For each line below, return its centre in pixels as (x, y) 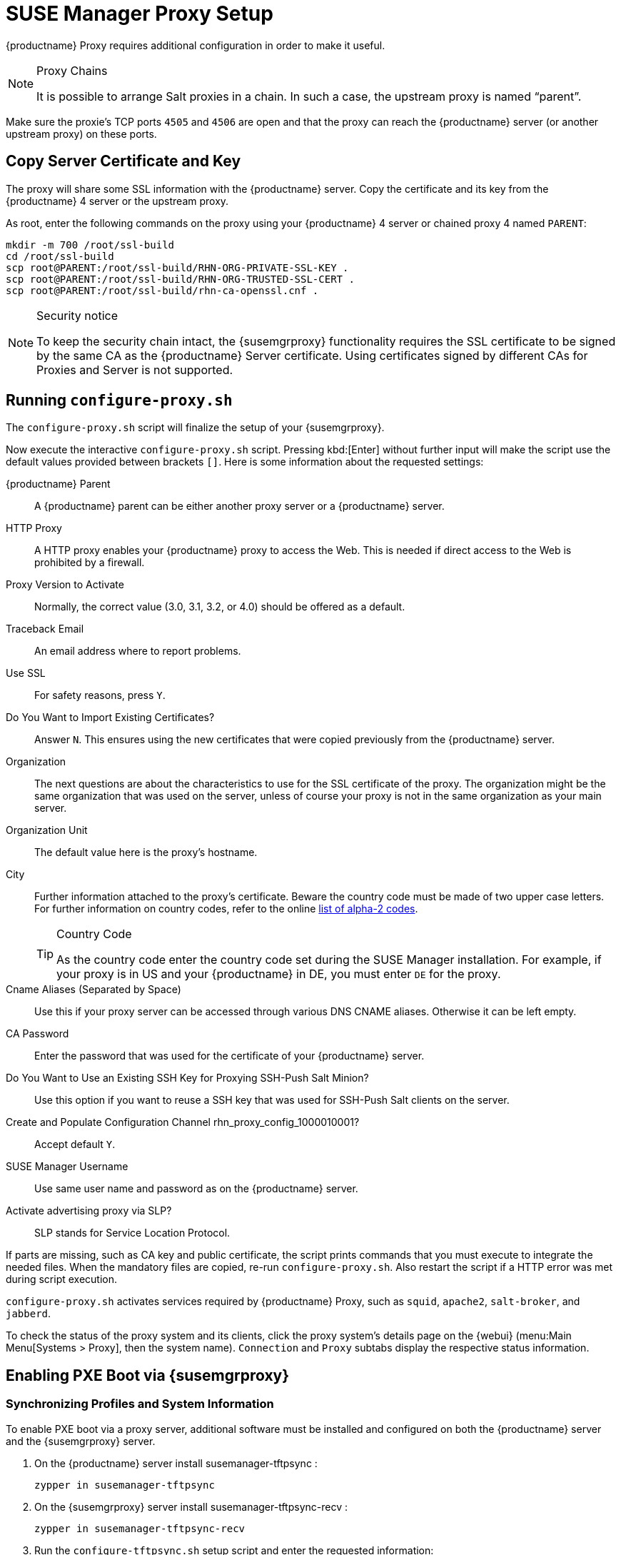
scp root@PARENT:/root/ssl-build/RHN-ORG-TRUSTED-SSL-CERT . (180, 279)
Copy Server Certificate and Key (123, 161)
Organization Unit (47, 830)
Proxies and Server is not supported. (135, 369)
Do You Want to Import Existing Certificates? (110, 718)
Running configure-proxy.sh (119, 401)
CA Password (37, 1034)
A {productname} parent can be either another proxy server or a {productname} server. (239, 506)
